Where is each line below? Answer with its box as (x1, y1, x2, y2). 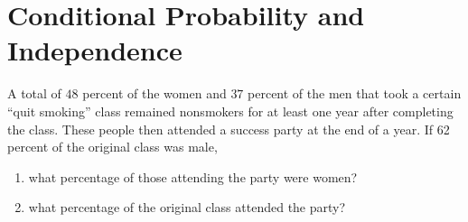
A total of (7, 84, 61, 103)
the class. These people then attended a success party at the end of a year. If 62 (7, 119, 450, 138)
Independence (7, 32, 183, 69)
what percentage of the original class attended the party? (28, 198, 346, 217)
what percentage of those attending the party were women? (28, 167, 358, 186)
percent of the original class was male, (7, 137, 218, 156)
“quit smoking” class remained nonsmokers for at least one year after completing (7, 101, 454, 120)
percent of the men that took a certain (248, 84, 462, 103)
